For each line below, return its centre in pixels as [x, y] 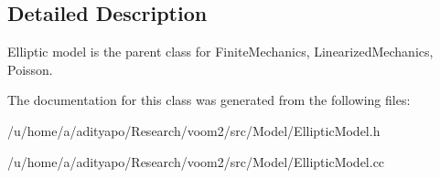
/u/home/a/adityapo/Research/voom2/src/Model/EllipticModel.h [194, 130]
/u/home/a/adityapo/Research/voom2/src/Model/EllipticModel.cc [196, 161]
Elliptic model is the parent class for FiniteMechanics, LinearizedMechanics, [220, 52]
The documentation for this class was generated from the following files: [209, 100]
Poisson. [30, 69]
